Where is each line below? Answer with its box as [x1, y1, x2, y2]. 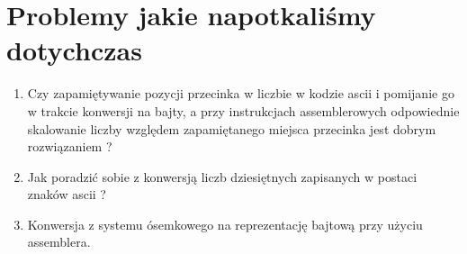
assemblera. [27, 232, 91, 251]
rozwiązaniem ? [27, 137, 112, 156]
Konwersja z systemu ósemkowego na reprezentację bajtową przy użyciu [27, 214, 423, 233]
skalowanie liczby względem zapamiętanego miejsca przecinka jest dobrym [27, 119, 436, 138]
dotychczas [6, 32, 142, 68]
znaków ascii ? [27, 185, 106, 204]
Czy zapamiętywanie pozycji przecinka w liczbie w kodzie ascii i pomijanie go [27, 84, 454, 103]
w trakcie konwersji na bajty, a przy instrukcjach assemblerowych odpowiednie [27, 101, 460, 120]
